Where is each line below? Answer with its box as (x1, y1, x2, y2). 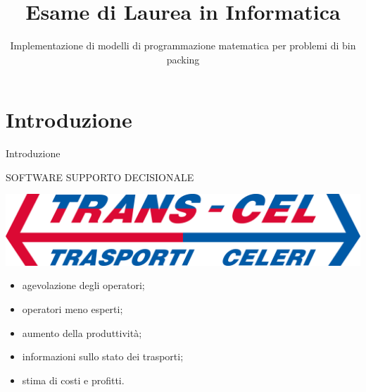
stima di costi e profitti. (22, 372, 125, 387)
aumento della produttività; (22, 325, 142, 340)
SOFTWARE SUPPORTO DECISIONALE (6, 169, 194, 184)
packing (166, 51, 200, 66)
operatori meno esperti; (22, 302, 123, 317)
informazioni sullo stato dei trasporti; (22, 349, 184, 364)
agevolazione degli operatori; (22, 278, 145, 293)
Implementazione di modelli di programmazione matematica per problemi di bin (10, 38, 356, 53)
